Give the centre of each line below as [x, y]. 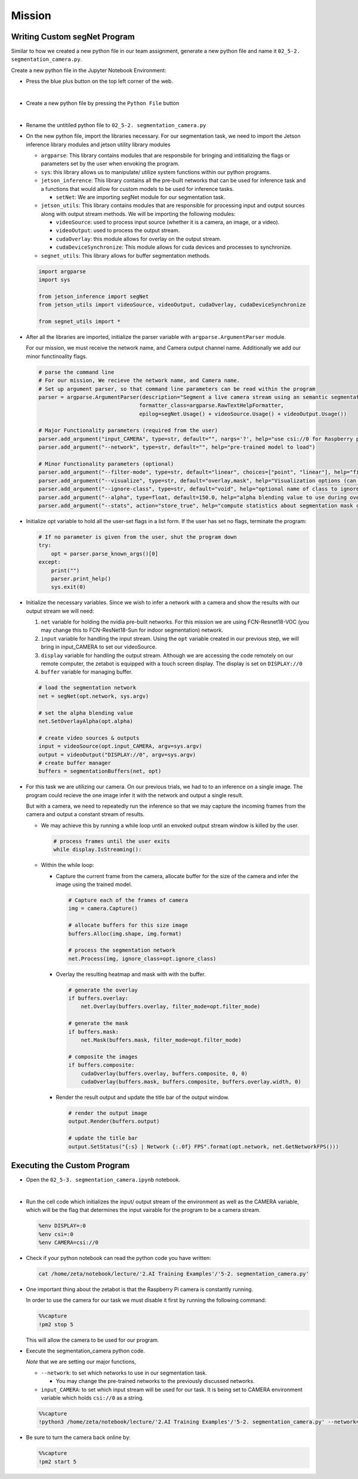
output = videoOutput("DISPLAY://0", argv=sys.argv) [117, 754]
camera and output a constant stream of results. [85, 814]
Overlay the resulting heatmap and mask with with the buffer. [131, 974]
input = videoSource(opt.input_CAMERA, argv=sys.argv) [120, 746]
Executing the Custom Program [70, 1165]
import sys [54, 280]
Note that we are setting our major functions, [81, 1362]
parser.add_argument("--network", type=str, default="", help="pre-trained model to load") [177, 447]
